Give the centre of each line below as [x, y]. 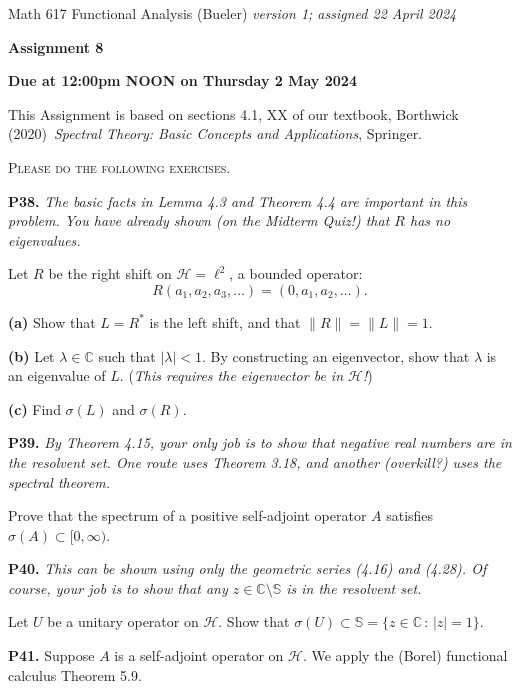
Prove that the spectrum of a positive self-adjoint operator [187, 515]
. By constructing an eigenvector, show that [336, 355]
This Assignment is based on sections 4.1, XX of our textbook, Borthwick [233, 113]
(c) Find [34, 408]
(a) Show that [52, 321]
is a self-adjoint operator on [199, 655]
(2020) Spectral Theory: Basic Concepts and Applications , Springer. [215, 133]
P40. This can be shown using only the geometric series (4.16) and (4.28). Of [247, 568]
